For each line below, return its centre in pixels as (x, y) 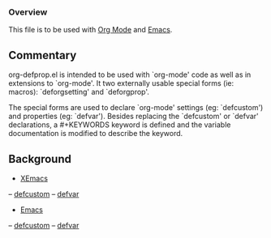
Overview (28, 12)
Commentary (43, 55)
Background (40, 159)
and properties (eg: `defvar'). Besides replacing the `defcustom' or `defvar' (134, 117)
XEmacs (34, 178)
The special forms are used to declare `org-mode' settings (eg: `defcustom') (136, 108)
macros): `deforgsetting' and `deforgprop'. (79, 92)
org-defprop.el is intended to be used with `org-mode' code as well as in (130, 74)
